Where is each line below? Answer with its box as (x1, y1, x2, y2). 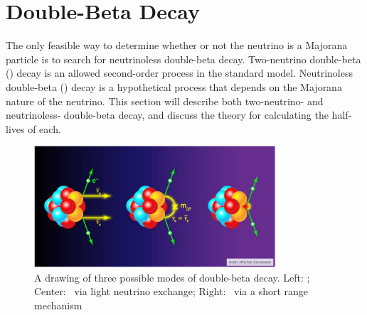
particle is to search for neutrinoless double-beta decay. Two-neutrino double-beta (6, 51, 361, 66)
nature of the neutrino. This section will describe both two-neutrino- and (6, 93, 324, 108)
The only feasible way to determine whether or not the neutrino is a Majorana (6, 38, 348, 53)
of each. (28, 121, 61, 136)
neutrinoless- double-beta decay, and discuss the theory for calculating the (6, 107, 329, 122)
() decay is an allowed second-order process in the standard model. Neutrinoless (6, 65, 353, 80)
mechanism (34, 297, 83, 312)
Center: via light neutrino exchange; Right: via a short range (34, 284, 309, 299)
